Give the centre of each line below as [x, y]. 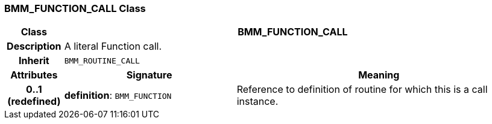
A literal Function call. [113, 46]
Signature [149, 75]
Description [34, 46]
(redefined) [34, 102]
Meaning [379, 75]
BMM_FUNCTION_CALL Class [75, 8]
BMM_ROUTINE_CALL [102, 61]
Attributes [34, 75]
